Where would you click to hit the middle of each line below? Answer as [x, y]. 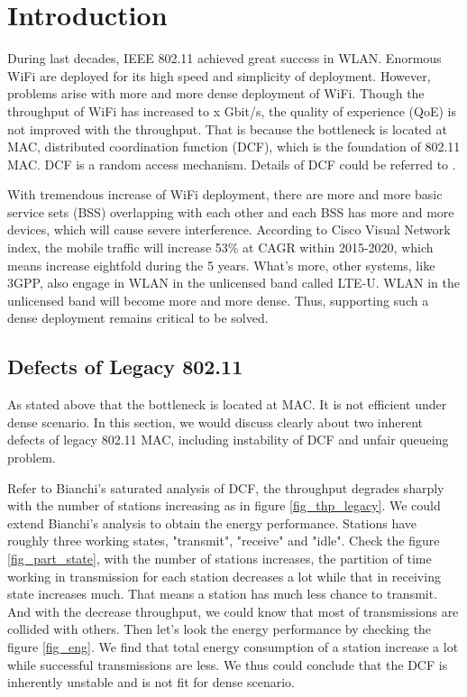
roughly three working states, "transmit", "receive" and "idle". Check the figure [224, 541]
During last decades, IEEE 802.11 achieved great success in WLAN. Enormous [224, 58]
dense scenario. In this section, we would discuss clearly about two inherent [215, 422]
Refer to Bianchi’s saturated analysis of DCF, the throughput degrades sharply [226, 487]
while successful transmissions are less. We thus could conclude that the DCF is [228, 664]
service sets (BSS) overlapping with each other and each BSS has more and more [231, 211]
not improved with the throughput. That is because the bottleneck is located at [227, 128]
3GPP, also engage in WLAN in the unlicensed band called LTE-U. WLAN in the [233, 283]
